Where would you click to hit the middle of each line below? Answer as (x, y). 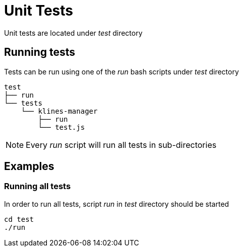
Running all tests (38, 186)
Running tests (40, 52)
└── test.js (62, 127)
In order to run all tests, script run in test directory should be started (117, 204)
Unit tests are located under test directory (73, 33)
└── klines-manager (59, 111)
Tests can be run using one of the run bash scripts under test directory (121, 71)
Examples (29, 166)
